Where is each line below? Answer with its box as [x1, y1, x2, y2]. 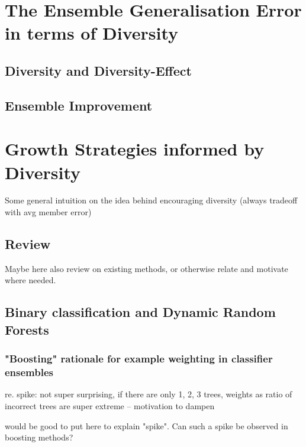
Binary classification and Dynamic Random [5, 303, 276, 321]
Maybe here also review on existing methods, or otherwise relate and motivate [5, 262, 288, 274]
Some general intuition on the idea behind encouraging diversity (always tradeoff [5, 194, 298, 206]
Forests [5, 320, 49, 338]
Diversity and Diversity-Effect [5, 61, 192, 79]
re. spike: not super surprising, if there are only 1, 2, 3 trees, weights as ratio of [5, 388, 292, 400]
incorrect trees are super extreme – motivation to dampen [5, 399, 215, 412]
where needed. [5, 274, 56, 286]
